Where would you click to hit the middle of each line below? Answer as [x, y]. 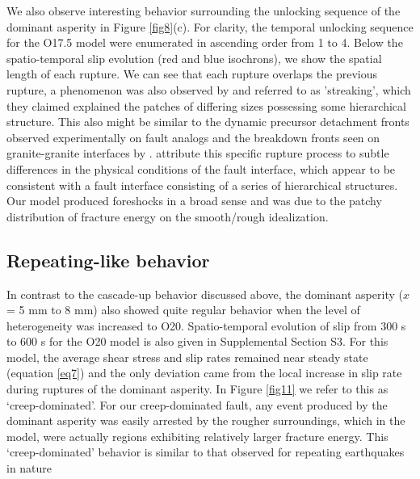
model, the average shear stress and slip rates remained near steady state [187, 357]
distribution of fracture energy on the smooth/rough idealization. [168, 216]
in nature [29, 468]
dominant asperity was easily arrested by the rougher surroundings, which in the [206, 420]
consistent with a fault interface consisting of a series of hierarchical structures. [202, 185]
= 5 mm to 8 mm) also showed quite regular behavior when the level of [183, 310]
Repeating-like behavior [108, 260]
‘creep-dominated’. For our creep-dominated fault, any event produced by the [197, 404]
